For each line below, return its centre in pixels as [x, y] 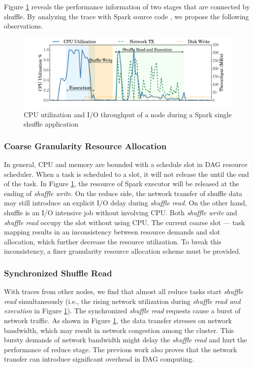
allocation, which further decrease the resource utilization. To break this [113, 241]
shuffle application [51, 124]
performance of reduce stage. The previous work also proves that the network [121, 349]
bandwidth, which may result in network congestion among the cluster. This [119, 330]
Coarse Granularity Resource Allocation [85, 146]
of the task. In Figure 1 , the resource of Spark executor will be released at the [122, 183]
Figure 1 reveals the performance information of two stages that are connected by [127, 6]
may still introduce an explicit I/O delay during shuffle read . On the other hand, [126, 203]
